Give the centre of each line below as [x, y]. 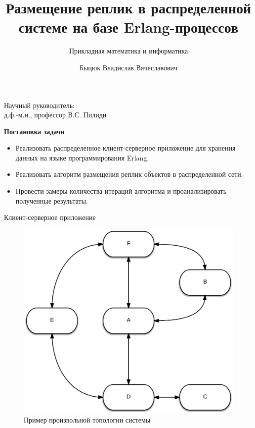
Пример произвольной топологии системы [87, 420]
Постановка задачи [34, 131]
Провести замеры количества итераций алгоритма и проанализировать [121, 191]
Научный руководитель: [39, 105]
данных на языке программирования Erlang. [82, 157]
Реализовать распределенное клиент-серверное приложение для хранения [126, 148]
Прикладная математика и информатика [128, 51]
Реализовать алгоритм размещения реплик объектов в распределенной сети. [129, 174]
